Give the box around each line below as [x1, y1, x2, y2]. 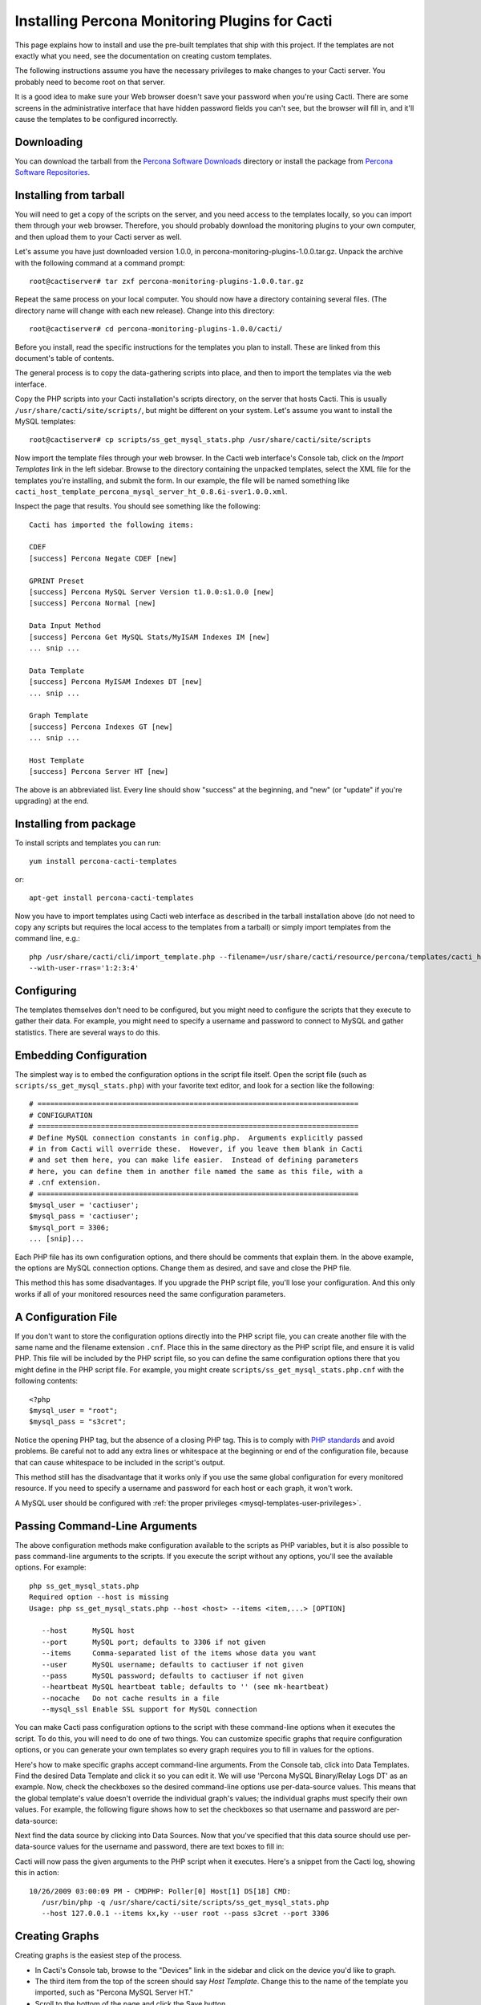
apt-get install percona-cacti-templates [29, 893, 194, 902]
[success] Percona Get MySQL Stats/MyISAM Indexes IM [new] [29, 632, 270, 642]
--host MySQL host [41, 1626, 135, 1635]
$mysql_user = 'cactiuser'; [29, 1200, 139, 1209]
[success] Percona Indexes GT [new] [29, 722, 173, 731]
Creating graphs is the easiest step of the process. [14, 1950, 182, 1960]
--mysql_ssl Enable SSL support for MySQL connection [41, 1705, 258, 1714]
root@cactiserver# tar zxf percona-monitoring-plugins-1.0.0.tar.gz [29, 277, 304, 286]
